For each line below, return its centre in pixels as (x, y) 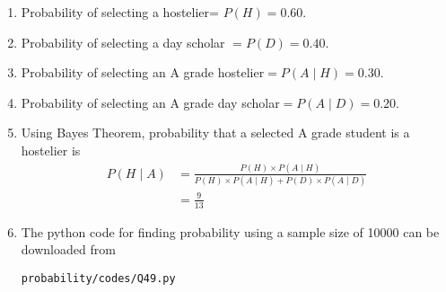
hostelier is (51, 150)
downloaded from (68, 249)
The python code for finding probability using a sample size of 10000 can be (230, 231)
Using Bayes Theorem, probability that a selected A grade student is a (215, 133)
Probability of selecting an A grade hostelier (143, 72)
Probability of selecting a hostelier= (120, 12)
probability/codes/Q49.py (98, 278)
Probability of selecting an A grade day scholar (150, 102)
